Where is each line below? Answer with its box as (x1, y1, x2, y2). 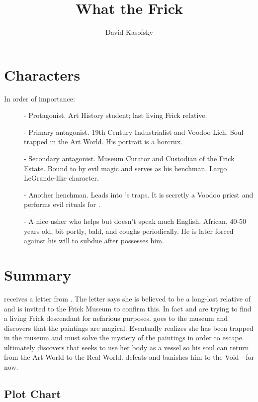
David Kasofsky (105, 27, 154, 37)
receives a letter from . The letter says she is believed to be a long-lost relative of (4, 293, 251, 303)
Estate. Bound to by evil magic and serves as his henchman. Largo (24, 163, 227, 173)
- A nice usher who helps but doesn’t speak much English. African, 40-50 (24, 216, 247, 226)
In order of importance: (4, 93, 75, 103)
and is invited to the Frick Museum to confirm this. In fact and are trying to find (4, 303, 252, 313)
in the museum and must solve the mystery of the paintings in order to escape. (4, 332, 244, 343)
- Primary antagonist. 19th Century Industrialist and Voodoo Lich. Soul (24, 126, 244, 137)
